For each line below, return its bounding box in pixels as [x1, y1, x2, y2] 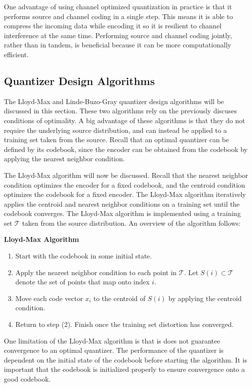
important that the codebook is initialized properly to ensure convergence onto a [4, 364, 245, 374]
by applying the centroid [168, 293, 242, 303]
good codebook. [4, 374, 51, 384]
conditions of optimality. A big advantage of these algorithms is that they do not [4, 115, 245, 125]
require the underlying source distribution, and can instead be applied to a [4, 125, 227, 135]
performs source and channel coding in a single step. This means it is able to [4, 11, 233, 21]
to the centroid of [93, 293, 146, 303]
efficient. [4, 49, 29, 59]
